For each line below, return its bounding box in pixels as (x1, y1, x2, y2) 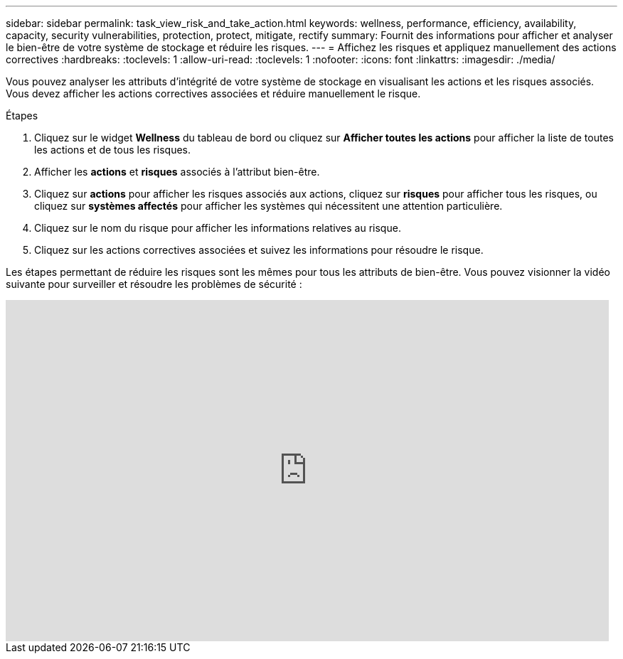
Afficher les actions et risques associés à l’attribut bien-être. (34, 166, 320, 178)
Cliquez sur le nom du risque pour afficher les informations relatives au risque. (34, 222, 401, 234)
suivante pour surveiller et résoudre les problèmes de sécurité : (6, 278, 302, 290)
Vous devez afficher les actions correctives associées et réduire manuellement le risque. (6, 87, 421, 100)
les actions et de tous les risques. (34, 144, 191, 156)
